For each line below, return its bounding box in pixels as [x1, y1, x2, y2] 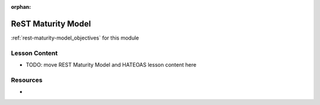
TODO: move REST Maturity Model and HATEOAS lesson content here [25, 61, 197, 68]
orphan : [11, 4, 31, 10]
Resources [11, 76, 43, 84]
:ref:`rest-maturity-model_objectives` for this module [11, 34, 139, 41]
